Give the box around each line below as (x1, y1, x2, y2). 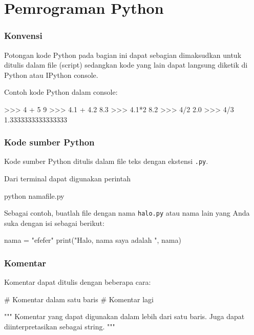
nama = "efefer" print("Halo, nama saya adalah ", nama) (4, 235, 181, 245)
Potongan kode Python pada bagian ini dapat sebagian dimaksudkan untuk (4, 49, 242, 60)
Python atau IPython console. (4, 69, 98, 80)
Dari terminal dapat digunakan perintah (4, 173, 131, 184)
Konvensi (4, 29, 43, 42)
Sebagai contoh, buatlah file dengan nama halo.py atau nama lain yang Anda (4, 207, 250, 218)
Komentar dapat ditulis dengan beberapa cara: (4, 277, 151, 287)
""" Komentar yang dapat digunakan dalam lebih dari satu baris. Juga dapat (4, 311, 245, 322)
